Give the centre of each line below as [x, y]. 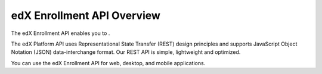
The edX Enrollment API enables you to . [61, 33]
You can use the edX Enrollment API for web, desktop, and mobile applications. [108, 63]
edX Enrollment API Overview [86, 15]
